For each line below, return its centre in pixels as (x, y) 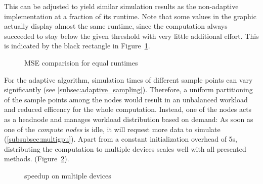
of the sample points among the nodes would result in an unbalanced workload (126, 99)
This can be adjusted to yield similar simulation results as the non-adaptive (121, 6)
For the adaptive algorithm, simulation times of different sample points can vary (128, 79)
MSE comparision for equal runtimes (81, 62)
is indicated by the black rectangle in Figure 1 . (77, 46)
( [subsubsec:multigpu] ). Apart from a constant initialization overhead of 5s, (121, 139)
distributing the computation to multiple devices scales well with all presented (125, 148)
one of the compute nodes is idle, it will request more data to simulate (112, 129)
